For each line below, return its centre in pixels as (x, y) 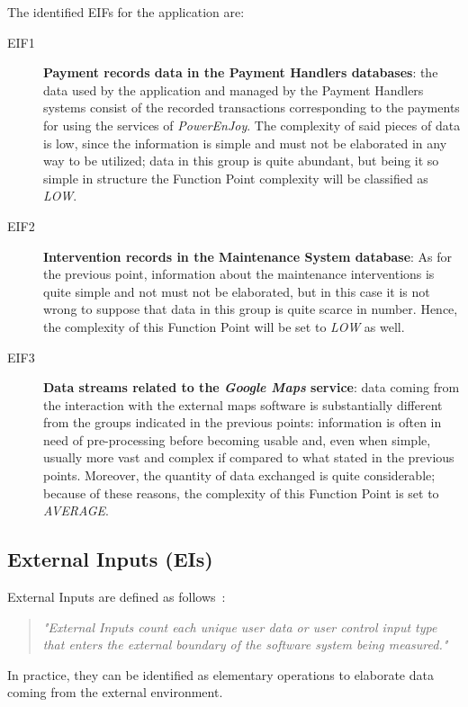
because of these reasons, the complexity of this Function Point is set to (241, 492)
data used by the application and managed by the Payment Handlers (234, 89)
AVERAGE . (76, 510)
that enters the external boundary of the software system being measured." (245, 644)
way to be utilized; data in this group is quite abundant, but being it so (241, 161)
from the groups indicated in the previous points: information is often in (243, 422)
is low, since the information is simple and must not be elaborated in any (245, 143)
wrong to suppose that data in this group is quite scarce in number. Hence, (251, 309)
